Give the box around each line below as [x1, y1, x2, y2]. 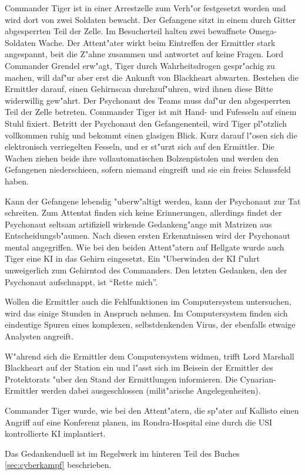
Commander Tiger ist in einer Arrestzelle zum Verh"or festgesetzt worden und [5, 2, 286, 14]
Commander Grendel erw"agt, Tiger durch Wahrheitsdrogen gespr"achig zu [5, 59, 275, 71]
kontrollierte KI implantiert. [5, 427, 106, 440]
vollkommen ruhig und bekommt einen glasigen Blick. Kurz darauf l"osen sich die [5, 128, 297, 141]
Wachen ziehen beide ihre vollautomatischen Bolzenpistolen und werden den [5, 151, 279, 164]
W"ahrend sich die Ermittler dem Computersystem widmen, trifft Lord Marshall [5, 349, 294, 362]
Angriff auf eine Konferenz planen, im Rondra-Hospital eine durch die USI [5, 415, 273, 428]
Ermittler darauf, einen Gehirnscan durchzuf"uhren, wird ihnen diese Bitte [5, 83, 273, 95]
